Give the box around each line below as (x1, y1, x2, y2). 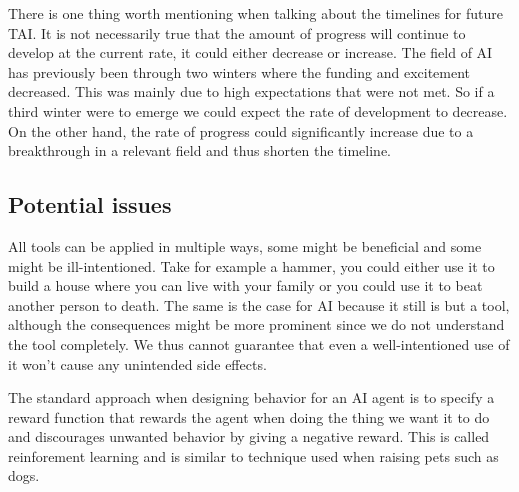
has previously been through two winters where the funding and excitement (8, 61, 471, 82)
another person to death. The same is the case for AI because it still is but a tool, (8, 294, 510, 315)
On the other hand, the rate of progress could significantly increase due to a (8, 120, 474, 141)
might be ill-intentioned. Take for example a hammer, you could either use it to (8, 255, 495, 276)
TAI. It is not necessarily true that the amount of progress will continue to (8, 22, 466, 43)
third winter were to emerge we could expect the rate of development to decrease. (8, 100, 508, 121)
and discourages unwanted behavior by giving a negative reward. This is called (8, 426, 490, 447)
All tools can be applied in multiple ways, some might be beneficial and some (8, 235, 482, 256)
